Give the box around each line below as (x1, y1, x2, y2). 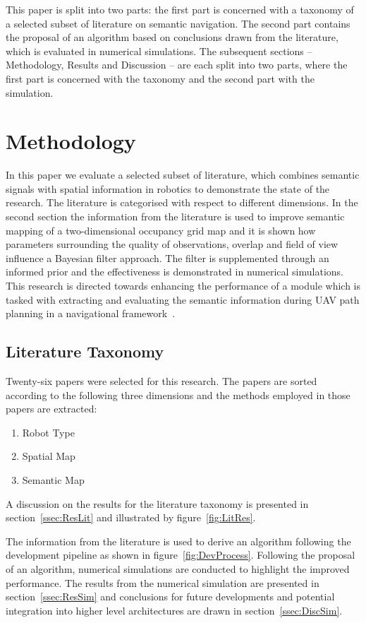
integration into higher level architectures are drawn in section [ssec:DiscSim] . (6, 603, 343, 617)
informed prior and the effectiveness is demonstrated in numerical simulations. (6, 264, 343, 279)
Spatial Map (22, 449, 75, 463)
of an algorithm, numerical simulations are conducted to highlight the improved (6, 561, 350, 576)
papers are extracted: (6, 401, 97, 416)
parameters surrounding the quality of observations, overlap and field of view (6, 237, 338, 251)
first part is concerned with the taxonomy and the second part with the (6, 71, 315, 85)
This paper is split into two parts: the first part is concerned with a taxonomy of (6, 2, 354, 16)
